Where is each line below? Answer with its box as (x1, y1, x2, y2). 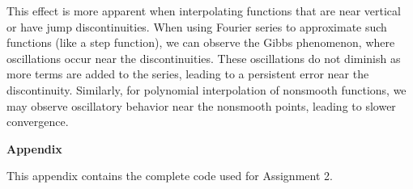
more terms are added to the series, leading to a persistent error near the (6, 65, 369, 82)
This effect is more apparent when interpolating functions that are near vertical (6, 2, 401, 19)
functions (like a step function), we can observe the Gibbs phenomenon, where (6, 34, 395, 51)
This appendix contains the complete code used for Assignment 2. (6, 167, 333, 184)
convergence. (6, 113, 69, 130)
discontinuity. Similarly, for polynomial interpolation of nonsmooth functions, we (6, 81, 407, 98)
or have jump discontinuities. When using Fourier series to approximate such (6, 18, 387, 35)
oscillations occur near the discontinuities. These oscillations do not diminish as (6, 49, 401, 66)
